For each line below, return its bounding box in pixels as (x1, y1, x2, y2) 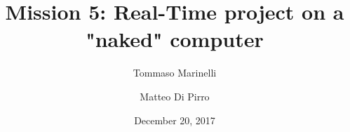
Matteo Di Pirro (140, 88, 210, 103)
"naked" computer (86, 25, 264, 53)
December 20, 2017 (134, 112, 215, 127)
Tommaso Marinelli (133, 65, 217, 80)
